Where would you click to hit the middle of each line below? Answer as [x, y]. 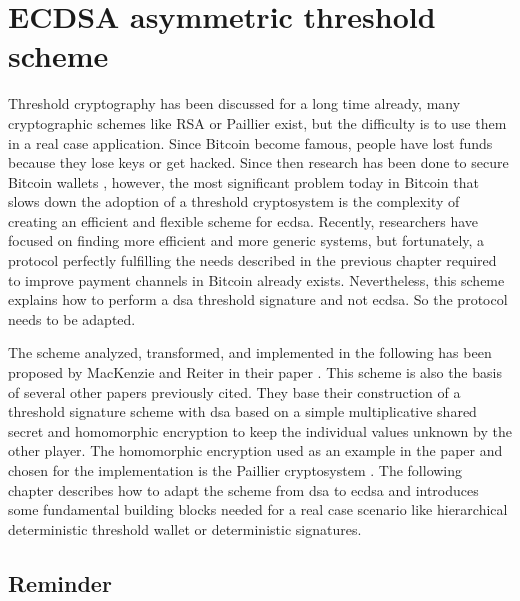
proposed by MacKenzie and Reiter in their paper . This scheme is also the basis [255, 372]
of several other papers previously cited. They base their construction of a [234, 391]
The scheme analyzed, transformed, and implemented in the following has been [250, 352]
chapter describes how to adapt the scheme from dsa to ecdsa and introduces [243, 489]
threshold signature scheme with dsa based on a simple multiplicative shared [242, 411]
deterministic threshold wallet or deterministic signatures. [185, 528]
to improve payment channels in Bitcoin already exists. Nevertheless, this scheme [256, 279]
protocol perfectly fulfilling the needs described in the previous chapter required [252, 260]
